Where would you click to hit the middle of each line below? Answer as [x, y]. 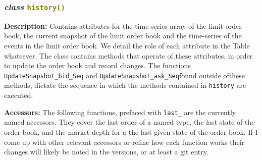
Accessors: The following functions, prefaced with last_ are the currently [120, 112]
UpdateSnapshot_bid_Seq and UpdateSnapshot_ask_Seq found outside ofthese [124, 75]
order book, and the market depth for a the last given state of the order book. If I [131, 131]
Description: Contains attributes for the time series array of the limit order [123, 25]
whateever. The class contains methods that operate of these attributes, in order [128, 55]
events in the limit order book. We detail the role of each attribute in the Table [127, 45]
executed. [19, 95]
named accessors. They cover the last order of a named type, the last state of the [129, 122]
